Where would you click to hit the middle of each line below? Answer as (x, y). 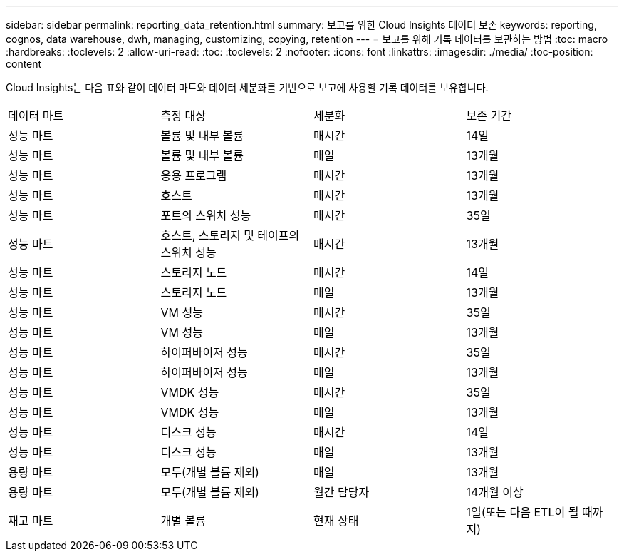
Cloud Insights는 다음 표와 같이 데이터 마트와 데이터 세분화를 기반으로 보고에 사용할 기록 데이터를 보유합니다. (247, 87)
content (24, 64)
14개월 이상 (495, 492)
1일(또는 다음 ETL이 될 (522, 512)
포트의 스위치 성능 (206, 215)
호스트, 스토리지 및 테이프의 (230, 235)
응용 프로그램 (194, 175)
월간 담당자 (342, 492)
